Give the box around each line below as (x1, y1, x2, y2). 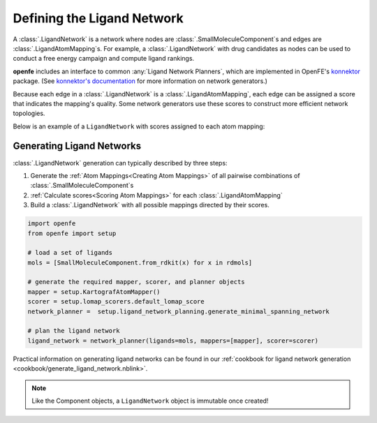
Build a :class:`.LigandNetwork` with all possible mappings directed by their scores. (30, 201, 270, 209)
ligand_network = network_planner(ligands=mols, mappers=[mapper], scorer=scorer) (27, 336, 319, 345)
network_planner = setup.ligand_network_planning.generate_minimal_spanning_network (27, 307, 330, 316)
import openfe (27, 220, 76, 228)
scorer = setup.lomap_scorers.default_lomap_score (27, 297, 205, 306)
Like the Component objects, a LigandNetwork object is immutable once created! (31, 396, 269, 405)
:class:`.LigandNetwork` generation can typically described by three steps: (13, 158, 228, 167)
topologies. (13, 109, 45, 118)
